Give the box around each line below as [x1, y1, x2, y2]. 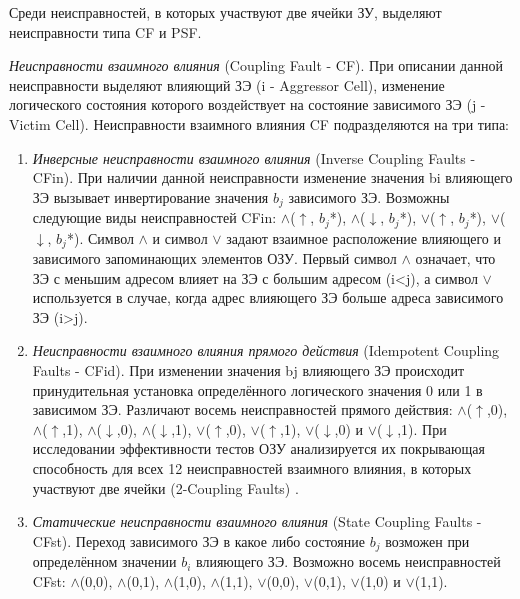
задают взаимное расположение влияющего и [226, 227, 501, 248]
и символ [152, 227, 208, 248]
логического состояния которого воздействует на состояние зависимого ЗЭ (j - [9, 94, 486, 115]
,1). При [397, 418, 447, 439]
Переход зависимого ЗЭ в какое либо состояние [75, 530, 365, 551]
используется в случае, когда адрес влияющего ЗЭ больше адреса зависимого [32, 287, 504, 308]
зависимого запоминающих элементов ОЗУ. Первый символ [32, 248, 397, 269]
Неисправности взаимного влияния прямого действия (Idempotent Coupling [32, 340, 500, 361]
